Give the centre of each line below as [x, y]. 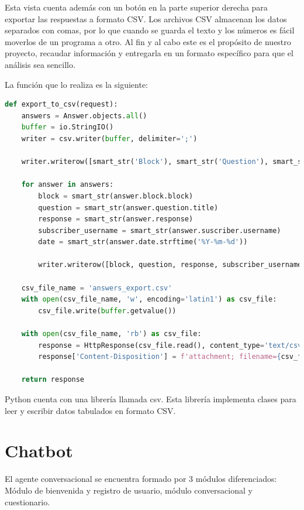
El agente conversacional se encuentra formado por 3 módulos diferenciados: [141, 479]
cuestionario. [27, 502]
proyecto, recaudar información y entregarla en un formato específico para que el [149, 53]
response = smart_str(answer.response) [116, 219]
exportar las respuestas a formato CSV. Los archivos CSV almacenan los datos [146, 18]
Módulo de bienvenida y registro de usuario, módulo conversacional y [129, 490]
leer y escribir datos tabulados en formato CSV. [90, 410]
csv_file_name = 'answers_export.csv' [97, 288]
